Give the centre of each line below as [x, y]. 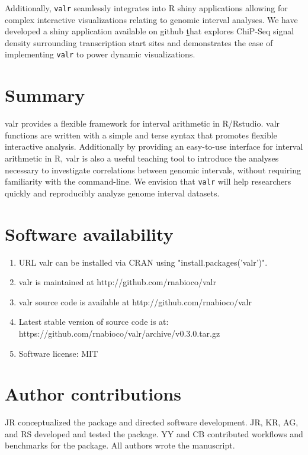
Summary [45, 95]
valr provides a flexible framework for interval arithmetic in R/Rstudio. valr [142, 123]
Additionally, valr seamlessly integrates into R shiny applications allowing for [146, 8]
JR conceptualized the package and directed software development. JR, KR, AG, [152, 422]
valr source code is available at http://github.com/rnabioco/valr [135, 301]
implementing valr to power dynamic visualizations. [100, 54]
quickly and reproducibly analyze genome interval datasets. [112, 193]
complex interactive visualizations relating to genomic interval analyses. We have [151, 19]
